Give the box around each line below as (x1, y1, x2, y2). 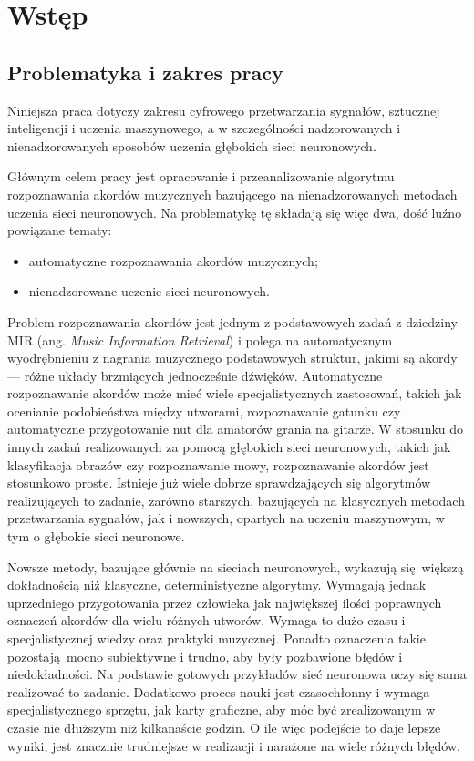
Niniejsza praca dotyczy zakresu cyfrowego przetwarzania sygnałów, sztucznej (7, 100, 440, 119)
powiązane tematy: (7, 221, 112, 240)
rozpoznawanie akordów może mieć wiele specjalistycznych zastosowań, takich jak (7, 384, 462, 403)
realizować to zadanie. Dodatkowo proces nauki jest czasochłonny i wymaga (7, 682, 430, 701)
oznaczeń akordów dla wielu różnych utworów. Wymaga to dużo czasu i (7, 611, 406, 630)
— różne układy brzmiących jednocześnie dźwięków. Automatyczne (7, 365, 383, 385)
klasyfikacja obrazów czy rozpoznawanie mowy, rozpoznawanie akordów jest (7, 455, 429, 474)
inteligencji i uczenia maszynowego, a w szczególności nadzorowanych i (7, 118, 401, 138)
